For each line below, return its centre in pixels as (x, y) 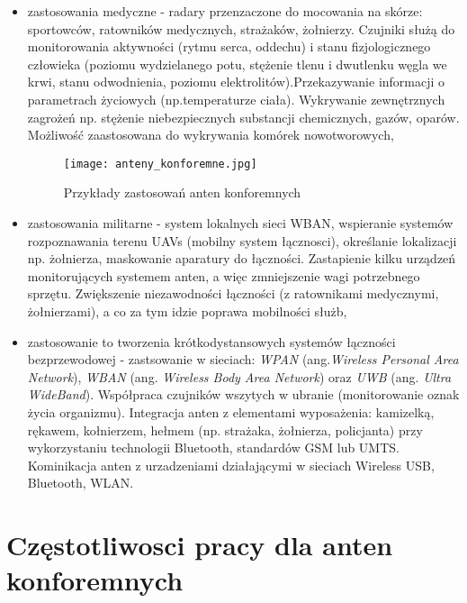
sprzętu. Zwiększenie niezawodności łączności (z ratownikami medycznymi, (233, 293)
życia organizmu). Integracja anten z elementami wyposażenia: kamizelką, (231, 411)
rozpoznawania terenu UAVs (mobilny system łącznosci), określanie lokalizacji (242, 240)
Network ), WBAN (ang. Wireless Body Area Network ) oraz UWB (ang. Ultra (239, 376)
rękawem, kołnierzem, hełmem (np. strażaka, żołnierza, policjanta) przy (225, 429)
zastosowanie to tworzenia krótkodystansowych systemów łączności (211, 341)
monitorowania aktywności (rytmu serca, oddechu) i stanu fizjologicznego (229, 46)
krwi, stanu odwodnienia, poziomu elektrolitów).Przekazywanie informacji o (236, 82)
